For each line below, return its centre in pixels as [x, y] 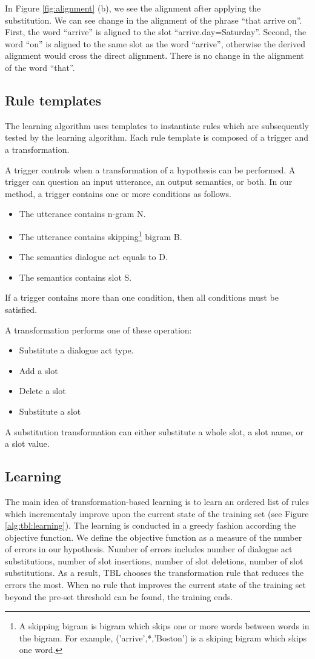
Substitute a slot [50, 411]
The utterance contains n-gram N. [82, 214]
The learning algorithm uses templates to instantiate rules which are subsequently [157, 125]
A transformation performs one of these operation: [98, 329]
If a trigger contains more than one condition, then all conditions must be [142, 297]
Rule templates [53, 100]
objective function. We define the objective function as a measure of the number [154, 537]
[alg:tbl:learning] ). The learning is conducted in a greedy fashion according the [151, 525]
